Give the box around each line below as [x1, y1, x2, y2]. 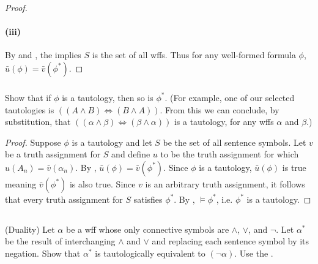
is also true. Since [69, 177, 136, 190]
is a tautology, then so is [62, 91, 153, 104]
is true [282, 160, 306, 173]
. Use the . [234, 247, 273, 260]
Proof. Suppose [5, 135, 61, 148]
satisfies [133, 192, 163, 205]
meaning [5, 177, 37, 190]
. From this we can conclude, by [160, 103, 279, 116]
